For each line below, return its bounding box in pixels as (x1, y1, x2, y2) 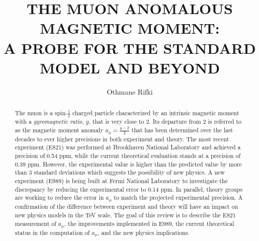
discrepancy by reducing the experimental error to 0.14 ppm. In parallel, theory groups (15, 185, 243, 193)
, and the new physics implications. (98, 228, 190, 236)
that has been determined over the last (131, 125, 233, 134)
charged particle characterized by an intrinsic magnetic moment (72, 109, 239, 117)
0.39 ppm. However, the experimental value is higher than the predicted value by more (15, 159, 242, 168)
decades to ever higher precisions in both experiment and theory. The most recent (15, 134, 229, 143)
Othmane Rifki (107, 86, 153, 97)
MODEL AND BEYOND (39, 57, 220, 77)
